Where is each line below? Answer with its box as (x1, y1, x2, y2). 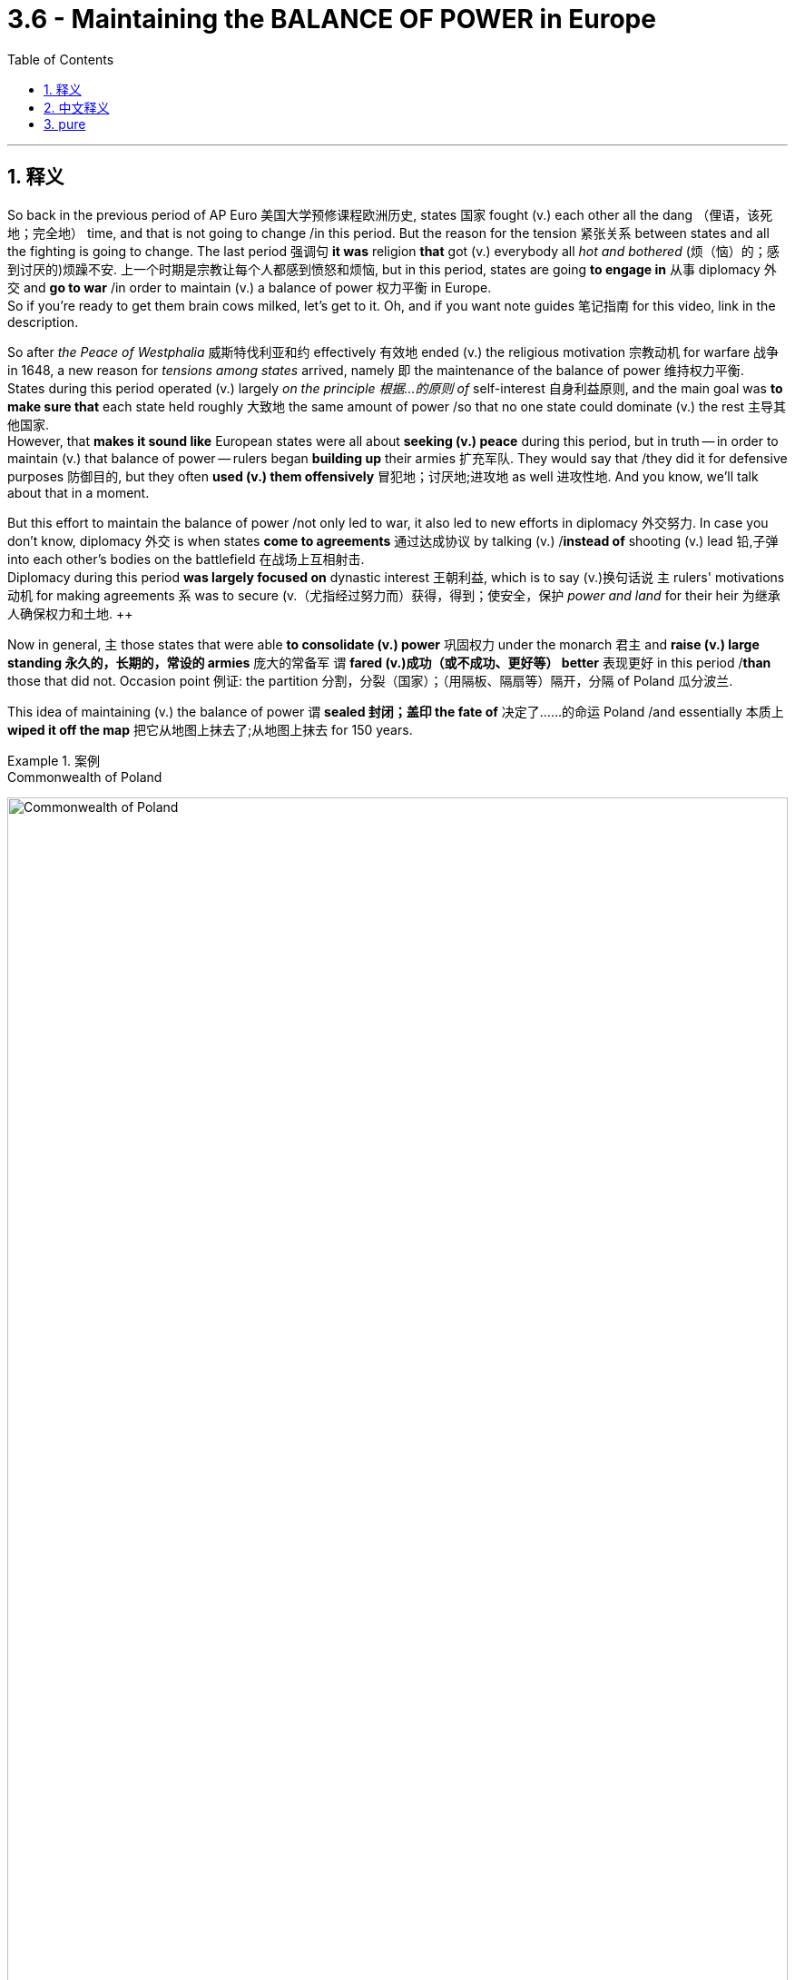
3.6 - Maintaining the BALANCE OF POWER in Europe (7, 4, 656, 35)
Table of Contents (7, 51, 114, 67)
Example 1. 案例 (7, 752, 100, 768)
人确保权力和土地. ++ (7, 605, 133, 621)
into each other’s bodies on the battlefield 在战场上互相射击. (7, 550, 365, 567)
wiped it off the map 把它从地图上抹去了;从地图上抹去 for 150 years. (7, 721, 413, 738)
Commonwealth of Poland (7, 768, 162, 785)
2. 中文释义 (44, 99, 110, 115)
